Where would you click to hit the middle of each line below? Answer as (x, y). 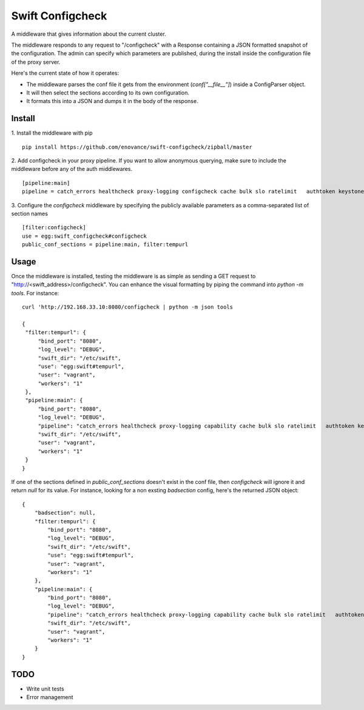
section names (30, 213)
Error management (50, 697)
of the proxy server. (36, 62)
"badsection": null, (65, 513)
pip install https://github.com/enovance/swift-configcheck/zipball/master (137, 147)
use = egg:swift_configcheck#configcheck (84, 236)
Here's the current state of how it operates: (65, 73)
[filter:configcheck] (54, 228)
